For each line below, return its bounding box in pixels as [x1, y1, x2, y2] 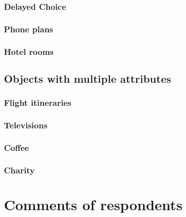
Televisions [4, 119, 48, 131]
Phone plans [4, 23, 53, 35]
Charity [4, 164, 35, 176]
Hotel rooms [4, 45, 54, 57]
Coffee [4, 141, 29, 153]
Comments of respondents [4, 194, 183, 214]
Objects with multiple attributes [4, 71, 171, 86]
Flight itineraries [4, 96, 71, 109]
